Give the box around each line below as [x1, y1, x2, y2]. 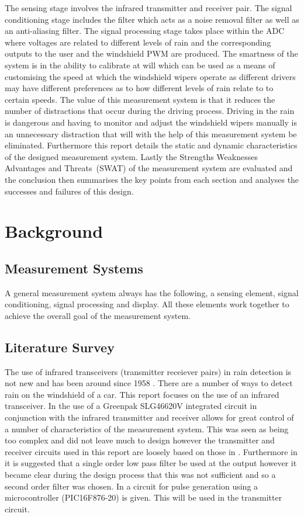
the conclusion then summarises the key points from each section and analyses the [5, 173, 299, 185]
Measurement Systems [5, 259, 143, 277]
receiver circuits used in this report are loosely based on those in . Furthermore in [5, 445, 298, 457]
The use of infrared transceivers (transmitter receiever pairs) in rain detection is [5, 365, 292, 377]
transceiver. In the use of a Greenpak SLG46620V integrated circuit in [5, 400, 257, 412]
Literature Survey [5, 338, 115, 356]
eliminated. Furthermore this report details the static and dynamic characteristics [5, 139, 298, 151]
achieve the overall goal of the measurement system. [5, 309, 191, 321]
